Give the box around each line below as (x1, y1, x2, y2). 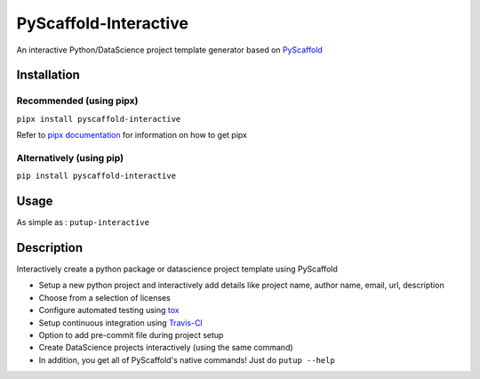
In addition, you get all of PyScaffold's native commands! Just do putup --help (38, 354, 335, 365)
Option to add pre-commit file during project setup (38, 330, 224, 340)
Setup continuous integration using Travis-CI (38, 317, 204, 328)
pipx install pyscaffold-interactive (16, 114, 181, 124)
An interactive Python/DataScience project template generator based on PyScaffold (16, 44, 324, 55)
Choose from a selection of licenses (38, 292, 171, 302)
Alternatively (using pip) (16, 151, 124, 164)
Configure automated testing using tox (38, 305, 180, 316)
